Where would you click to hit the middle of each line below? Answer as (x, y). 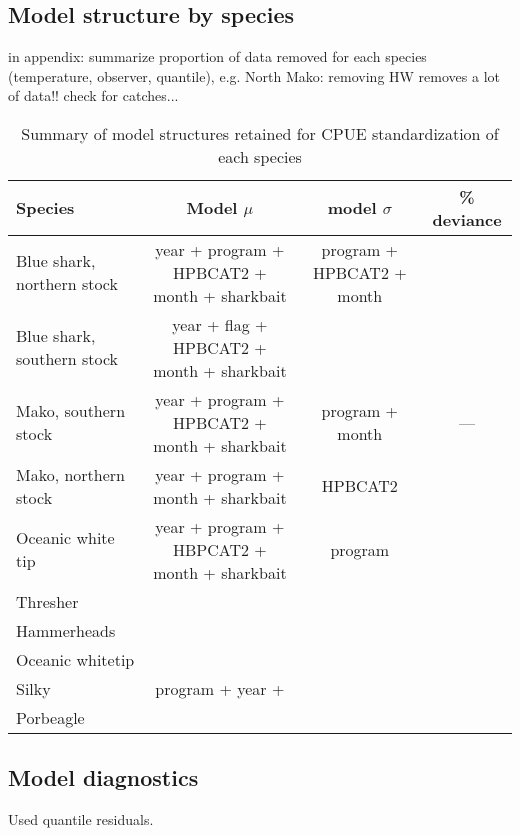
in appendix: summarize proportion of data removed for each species (217, 56)
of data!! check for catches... (93, 95)
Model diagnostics (103, 777)
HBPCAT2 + (219, 549)
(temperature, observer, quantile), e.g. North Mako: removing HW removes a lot (254, 75)
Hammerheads (66, 630)
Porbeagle (50, 717)
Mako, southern (71, 411)
